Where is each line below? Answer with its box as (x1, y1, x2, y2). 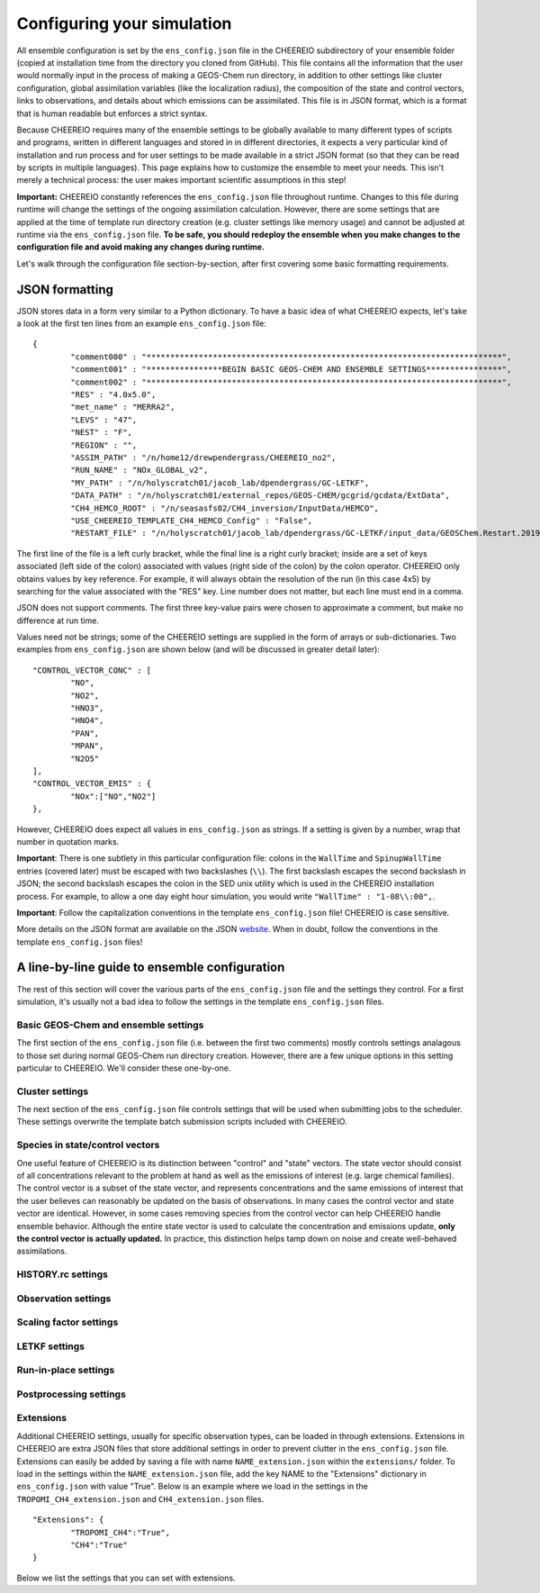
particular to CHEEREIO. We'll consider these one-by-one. (16, 1063, 231, 1073)
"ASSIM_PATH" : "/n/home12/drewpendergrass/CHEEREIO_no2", (70, 453, 337, 463)
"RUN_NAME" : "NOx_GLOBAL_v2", (70, 465, 209, 475)
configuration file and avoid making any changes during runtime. (16, 241, 265, 252)
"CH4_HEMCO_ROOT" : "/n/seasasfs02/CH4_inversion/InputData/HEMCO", (70, 502, 380, 513)
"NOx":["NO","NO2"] (70, 791, 157, 801)
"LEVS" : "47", (70, 414, 138, 425)
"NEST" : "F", (70, 428, 133, 438)
